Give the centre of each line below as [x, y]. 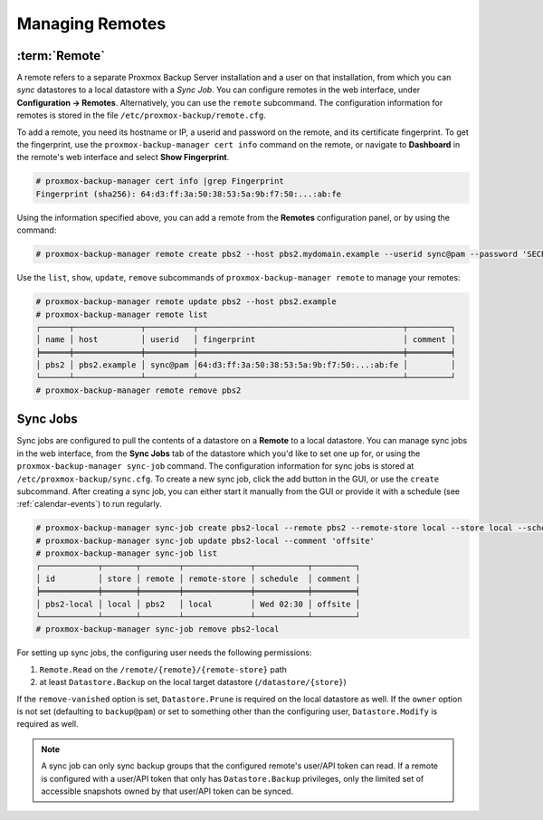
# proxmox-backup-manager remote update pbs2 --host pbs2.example [186, 302]
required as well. [48, 724]
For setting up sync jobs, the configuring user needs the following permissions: [164, 653]
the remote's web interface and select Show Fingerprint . [123, 157]
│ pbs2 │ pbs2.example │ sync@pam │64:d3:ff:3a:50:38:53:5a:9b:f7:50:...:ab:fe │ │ [246, 365]
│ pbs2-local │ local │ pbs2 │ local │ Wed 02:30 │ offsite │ [198, 604]
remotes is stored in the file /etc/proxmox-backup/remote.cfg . [141, 115]
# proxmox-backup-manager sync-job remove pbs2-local [157, 629]
